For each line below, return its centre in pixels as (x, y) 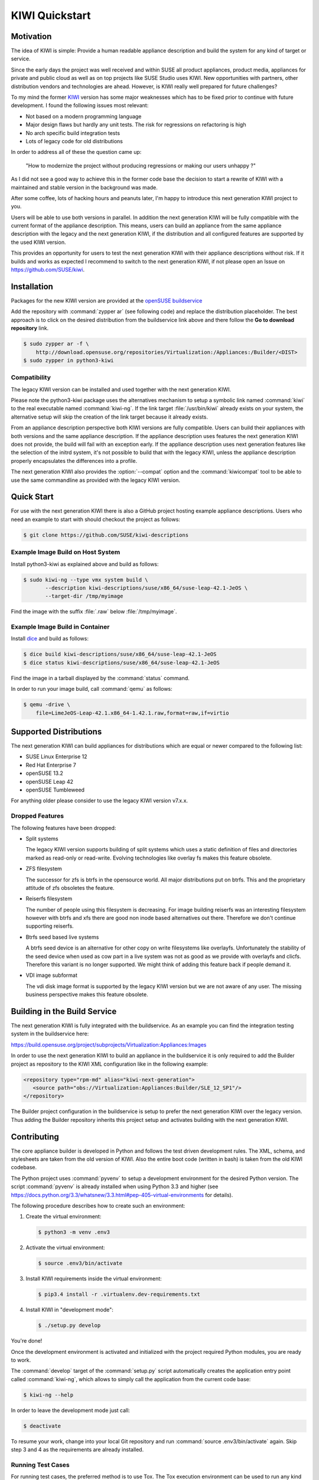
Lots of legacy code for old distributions (74, 141)
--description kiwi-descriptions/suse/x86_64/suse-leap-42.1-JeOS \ (147, 588)
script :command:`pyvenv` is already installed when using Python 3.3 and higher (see (115, 1186)
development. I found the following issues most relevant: (80, 105)
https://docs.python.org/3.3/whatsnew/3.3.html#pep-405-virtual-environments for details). (122, 1195)
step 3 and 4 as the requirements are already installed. (77, 1450)
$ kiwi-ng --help (48, 1395)
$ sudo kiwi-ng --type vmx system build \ (86, 580)
